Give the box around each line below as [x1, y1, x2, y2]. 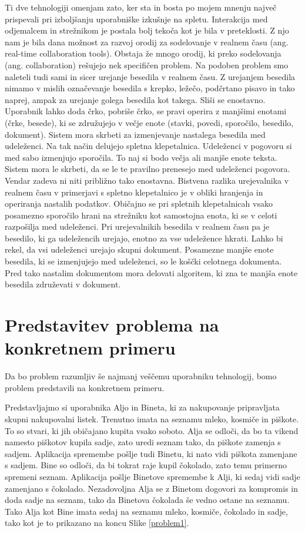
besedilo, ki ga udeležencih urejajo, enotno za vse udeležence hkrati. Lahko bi [5, 231, 283, 244]
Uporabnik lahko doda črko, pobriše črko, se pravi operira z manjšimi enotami [5, 105, 287, 117]
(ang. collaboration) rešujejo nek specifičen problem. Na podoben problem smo [5, 58, 289, 71]
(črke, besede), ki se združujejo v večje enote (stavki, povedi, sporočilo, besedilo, [5, 116, 294, 128]
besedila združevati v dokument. [5, 278, 121, 290]
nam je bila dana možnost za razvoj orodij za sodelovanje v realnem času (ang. [5, 35, 289, 48]
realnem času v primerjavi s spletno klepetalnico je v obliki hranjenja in [5, 186, 263, 198]
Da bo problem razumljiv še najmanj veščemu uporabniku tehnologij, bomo [5, 370, 277, 382]
